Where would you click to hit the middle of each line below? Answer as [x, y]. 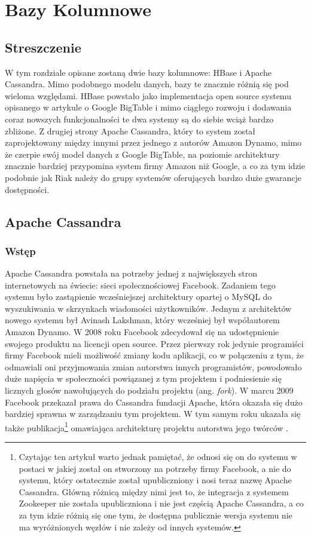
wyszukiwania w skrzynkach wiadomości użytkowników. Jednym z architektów [148, 308]
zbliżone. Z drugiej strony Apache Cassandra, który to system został [130, 131]
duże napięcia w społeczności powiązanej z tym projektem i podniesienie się [143, 378]
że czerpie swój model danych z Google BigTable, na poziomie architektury [142, 154]
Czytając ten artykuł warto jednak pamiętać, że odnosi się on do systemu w [158, 457]
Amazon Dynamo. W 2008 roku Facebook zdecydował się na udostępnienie [142, 332]
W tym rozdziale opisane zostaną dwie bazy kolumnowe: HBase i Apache [138, 72]
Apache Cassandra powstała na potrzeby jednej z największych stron [131, 273]
